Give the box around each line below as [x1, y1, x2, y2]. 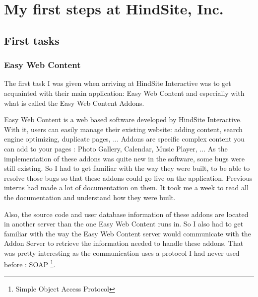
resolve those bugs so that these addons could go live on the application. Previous [4, 172, 253, 183]
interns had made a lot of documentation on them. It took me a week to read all [4, 182, 249, 193]
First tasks [4, 32, 60, 48]
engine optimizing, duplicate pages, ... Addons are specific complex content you [4, 134, 245, 144]
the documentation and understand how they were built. [4, 192, 176, 202]
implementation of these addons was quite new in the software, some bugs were [4, 153, 245, 163]
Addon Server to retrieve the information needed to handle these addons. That [4, 238, 244, 248]
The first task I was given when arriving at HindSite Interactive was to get [4, 78, 231, 88]
